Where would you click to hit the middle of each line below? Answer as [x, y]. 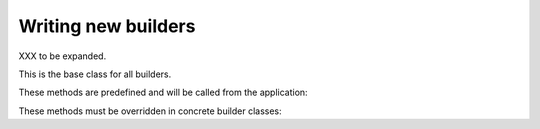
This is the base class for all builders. [95, 74]
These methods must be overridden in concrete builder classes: [150, 111]
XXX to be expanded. [62, 56]
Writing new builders [107, 26]
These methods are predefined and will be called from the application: [163, 92]
